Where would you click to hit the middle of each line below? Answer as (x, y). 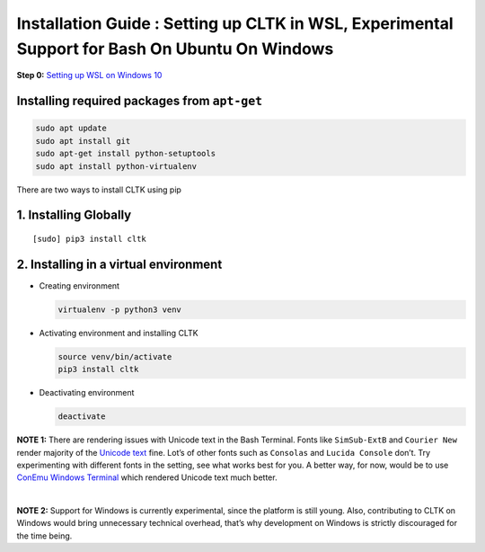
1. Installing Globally (74, 215)
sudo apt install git (83, 141)
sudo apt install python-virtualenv (116, 166)
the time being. (44, 536)
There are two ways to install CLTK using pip (99, 190)
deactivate (82, 417)
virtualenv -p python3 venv (119, 309)
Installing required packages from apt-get (140, 101)
